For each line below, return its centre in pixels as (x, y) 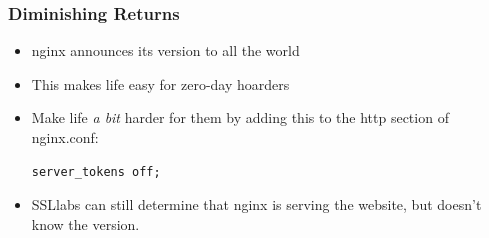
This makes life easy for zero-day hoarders (160, 83)
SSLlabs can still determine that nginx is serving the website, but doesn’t (256, 204)
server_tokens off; (96, 171)
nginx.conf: (65, 137)
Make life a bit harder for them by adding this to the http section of (240, 117)
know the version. (85, 223)
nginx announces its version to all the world (165, 50)
